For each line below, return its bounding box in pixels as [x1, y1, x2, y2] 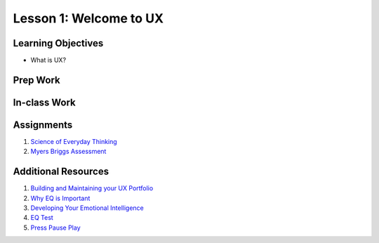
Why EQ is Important [30, 194, 91, 202]
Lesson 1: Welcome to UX [13, 11, 164, 26]
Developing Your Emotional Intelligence [30, 204, 144, 212]
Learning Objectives [13, 37, 104, 49]
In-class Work [13, 96, 77, 108]
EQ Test [30, 214, 54, 222]
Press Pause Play [30, 223, 81, 232]
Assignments [13, 119, 73, 131]
